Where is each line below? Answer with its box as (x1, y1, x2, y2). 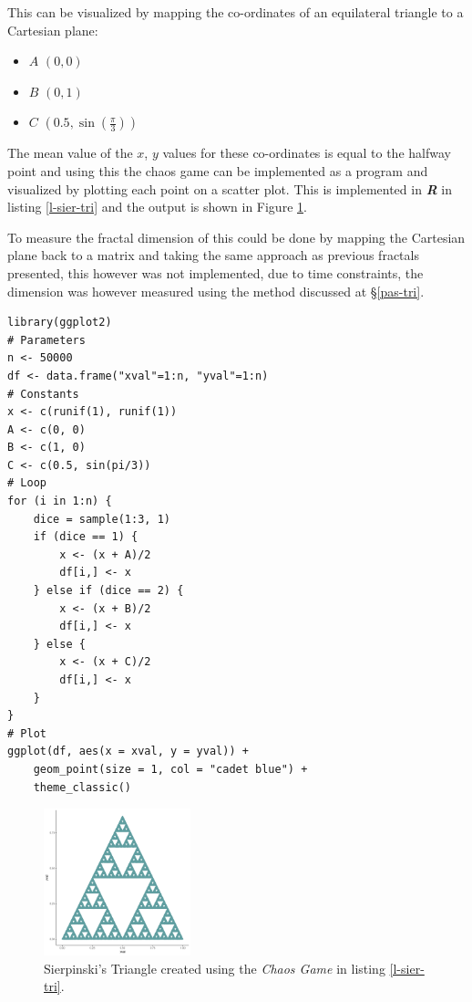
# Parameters (7, 333, 86, 347)
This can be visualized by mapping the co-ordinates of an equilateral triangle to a (7, 3, 464, 21)
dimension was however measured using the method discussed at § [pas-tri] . (7, 281, 425, 300)
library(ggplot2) (7, 316, 112, 329)
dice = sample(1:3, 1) (33, 512, 170, 526)
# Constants (7, 387, 79, 401)
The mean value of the (7, 143, 133, 162)
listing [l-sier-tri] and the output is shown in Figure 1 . (7, 197, 307, 216)
